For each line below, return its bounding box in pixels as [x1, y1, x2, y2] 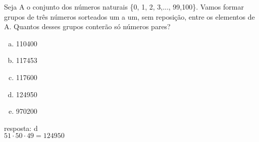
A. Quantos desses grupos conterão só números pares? [4, 21, 171, 32]
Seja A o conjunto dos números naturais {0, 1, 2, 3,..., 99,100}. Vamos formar [4, 2, 244, 12]
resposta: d [4, 122, 38, 133]
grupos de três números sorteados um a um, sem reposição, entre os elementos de [4, 11, 255, 22]
